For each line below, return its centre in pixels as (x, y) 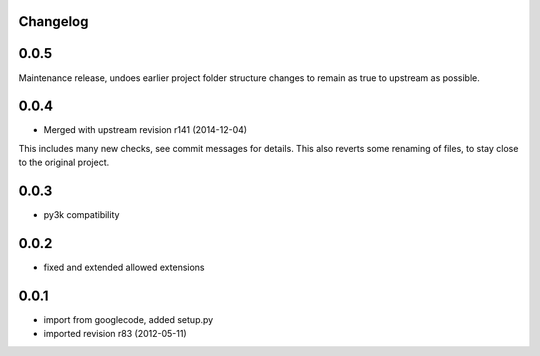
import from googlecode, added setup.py (128, 319)
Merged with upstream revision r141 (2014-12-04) (145, 130)
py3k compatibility (81, 215)
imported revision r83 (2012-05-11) (115, 334)
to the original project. (64, 162)
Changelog (53, 21)
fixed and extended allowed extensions (124, 267)
